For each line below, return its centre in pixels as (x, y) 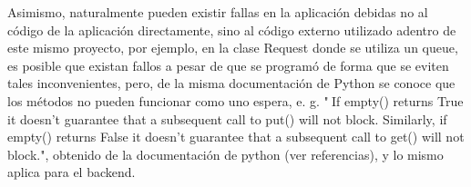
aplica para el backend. (72, 172)
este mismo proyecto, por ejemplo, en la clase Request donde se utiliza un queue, (233, 48)
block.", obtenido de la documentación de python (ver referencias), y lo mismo (225, 154)
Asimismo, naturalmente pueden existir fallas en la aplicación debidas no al (218, 12)
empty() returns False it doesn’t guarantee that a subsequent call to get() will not (236, 137)
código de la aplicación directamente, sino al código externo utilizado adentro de (232, 30)
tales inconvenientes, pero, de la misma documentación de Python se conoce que (231, 83)
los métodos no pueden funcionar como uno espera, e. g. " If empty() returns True (235, 100)
